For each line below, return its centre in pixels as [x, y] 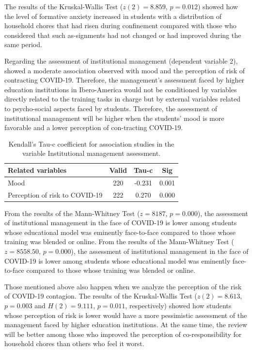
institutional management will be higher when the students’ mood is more [114, 118]
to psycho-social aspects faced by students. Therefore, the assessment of [111, 108]
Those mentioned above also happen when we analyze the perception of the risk [123, 286]
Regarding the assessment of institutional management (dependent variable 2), [121, 60]
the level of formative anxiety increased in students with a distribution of [113, 16]
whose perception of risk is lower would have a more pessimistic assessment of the [126, 315]
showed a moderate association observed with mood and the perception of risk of [125, 70]
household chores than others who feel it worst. [74, 343]
